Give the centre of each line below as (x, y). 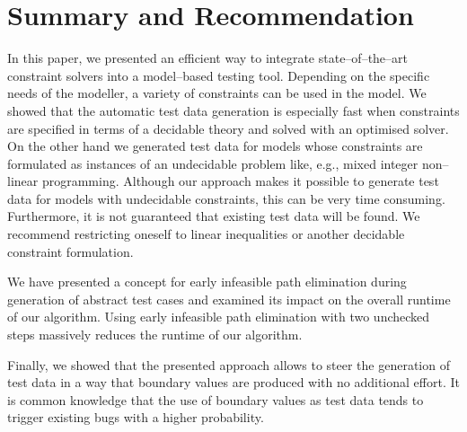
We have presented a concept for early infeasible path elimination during (207, 282)
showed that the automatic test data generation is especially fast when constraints (233, 110)
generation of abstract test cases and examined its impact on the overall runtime (229, 299)
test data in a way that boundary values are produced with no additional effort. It (233, 382)
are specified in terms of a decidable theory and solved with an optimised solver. (228, 128)
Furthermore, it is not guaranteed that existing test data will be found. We (214, 216)
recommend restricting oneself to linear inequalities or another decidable (206, 234)
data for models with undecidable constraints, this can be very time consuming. (226, 198)
